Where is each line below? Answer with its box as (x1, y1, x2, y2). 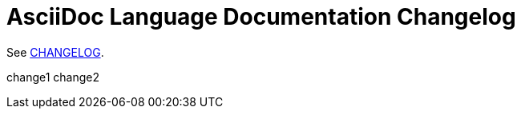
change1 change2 (6, 69, 100, 84)
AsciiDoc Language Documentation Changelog (6, 3, 516, 30)
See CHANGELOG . (6, 45, 104, 59)
